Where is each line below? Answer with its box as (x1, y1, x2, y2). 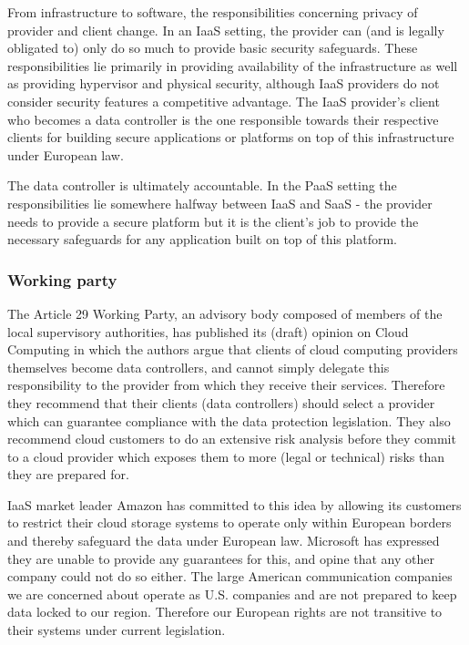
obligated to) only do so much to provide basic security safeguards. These (7, 38, 418, 57)
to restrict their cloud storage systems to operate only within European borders (7, 513, 452, 532)
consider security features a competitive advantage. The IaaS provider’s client (7, 91, 440, 110)
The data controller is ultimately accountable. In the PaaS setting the (7, 176, 397, 195)
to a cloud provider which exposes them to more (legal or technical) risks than (7, 446, 444, 466)
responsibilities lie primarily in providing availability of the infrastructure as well (7, 56, 458, 75)
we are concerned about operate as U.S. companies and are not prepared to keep (7, 584, 457, 603)
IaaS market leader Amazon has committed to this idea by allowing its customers (7, 495, 462, 514)
